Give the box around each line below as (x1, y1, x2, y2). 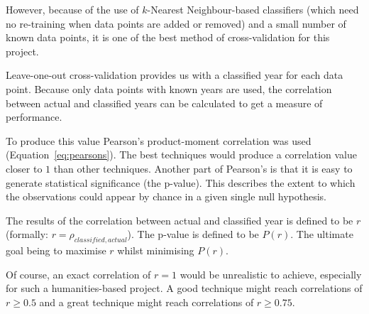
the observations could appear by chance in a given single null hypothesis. (6, 189, 326, 204)
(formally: (6, 227, 48, 242)
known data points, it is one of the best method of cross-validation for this (6, 30, 330, 45)
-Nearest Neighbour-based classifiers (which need (147, 2, 359, 16)
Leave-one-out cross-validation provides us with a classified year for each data (6, 67, 343, 82)
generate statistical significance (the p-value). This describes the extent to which (6, 175, 356, 190)
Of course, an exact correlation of (6, 266, 151, 281)
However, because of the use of (6, 2, 139, 16)
